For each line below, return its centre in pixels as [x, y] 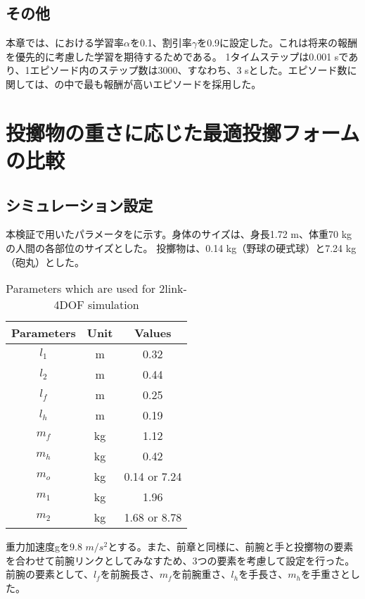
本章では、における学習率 [65, 43]
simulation [114, 305]
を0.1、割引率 [161, 43]
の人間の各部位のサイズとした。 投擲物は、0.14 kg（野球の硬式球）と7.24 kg [181, 247]
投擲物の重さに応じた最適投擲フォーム [183, 132]
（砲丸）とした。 [45, 261]
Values [153, 333]
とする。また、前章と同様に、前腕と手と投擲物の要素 [231, 547]
